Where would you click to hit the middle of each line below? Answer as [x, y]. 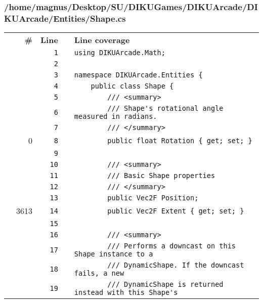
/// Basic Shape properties [161, 176]
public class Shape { [132, 86]
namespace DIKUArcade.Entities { [138, 75]
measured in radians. [116, 117]
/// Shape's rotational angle [165, 109]
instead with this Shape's [126, 293]
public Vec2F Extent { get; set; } [176, 211]
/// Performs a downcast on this [172, 246]
